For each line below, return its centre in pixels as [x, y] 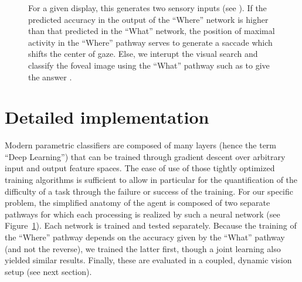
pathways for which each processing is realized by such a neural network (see [142, 214]
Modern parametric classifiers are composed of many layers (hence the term [140, 145]
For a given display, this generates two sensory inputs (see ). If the [147, 8]
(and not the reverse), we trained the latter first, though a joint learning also [143, 248]
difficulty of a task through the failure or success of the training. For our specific [149, 191]
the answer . [50, 77]
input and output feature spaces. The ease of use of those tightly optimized [140, 168]
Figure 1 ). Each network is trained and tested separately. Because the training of [151, 225]
